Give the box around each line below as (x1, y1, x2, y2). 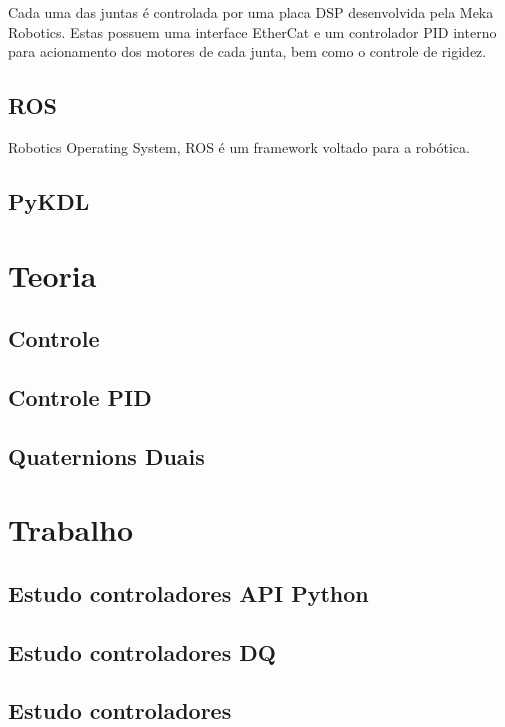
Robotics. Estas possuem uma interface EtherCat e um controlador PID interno (8, 21, 497, 42)
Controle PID (8, 381, 152, 412)
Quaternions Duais (8, 440, 205, 471)
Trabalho (8, 509, 134, 550)
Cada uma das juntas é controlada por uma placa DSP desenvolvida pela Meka (8, 2, 494, 22)
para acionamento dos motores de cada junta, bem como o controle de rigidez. (8, 41, 487, 62)
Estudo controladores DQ (8, 636, 276, 667)
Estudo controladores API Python (8, 577, 369, 608)
